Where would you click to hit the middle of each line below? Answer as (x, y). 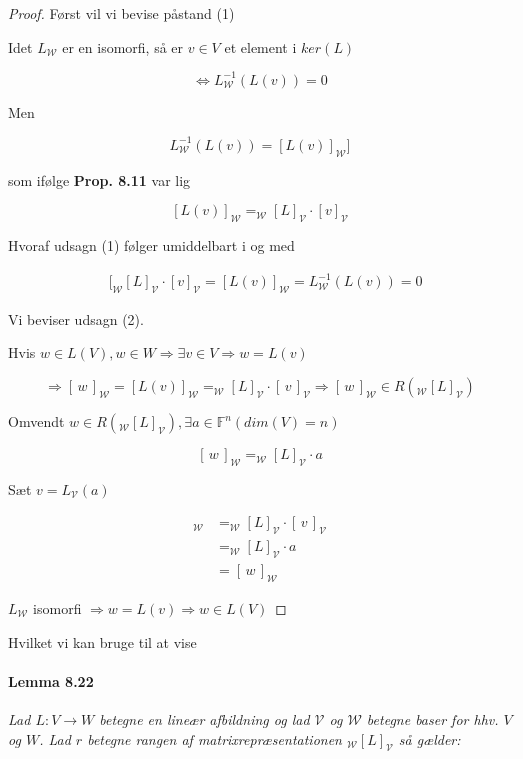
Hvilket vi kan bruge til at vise (102, 641)
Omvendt (36, 421)
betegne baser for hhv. (432, 718)
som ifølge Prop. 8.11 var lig (99, 179)
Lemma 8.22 (51, 680)
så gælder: (429, 738)
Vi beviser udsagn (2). (76, 318)
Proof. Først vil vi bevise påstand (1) (121, 13)
